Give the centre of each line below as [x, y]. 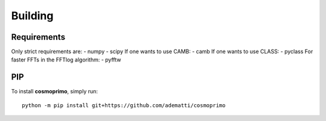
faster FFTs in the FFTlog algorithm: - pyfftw [66, 60]
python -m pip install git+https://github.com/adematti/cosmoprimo [124, 105]
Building [32, 16]
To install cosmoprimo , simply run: [55, 92]
